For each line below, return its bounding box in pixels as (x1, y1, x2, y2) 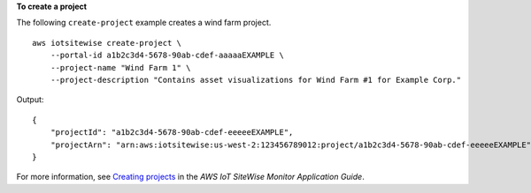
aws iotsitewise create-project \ (32, 38, 181, 48)
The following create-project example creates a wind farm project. (16, 18, 272, 28)
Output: (16, 94, 44, 105)
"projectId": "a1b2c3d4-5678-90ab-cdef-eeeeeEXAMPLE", (50, 128, 294, 137)
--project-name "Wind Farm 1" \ (50, 63, 191, 72)
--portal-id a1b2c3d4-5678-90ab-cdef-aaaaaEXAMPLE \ (50, 50, 285, 61)
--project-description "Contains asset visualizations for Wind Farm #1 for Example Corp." (50, 75, 462, 85)
